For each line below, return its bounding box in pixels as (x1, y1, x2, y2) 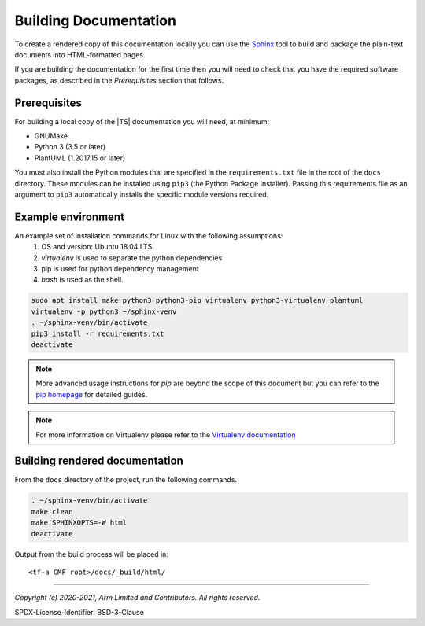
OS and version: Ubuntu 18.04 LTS (41, 242, 153, 252)
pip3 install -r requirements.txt (31, 329, 164, 338)
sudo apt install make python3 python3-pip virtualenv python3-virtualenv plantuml (31, 296, 364, 305)
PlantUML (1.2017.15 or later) (34, 153, 126, 163)
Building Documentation (14, 12, 177, 29)
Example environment (14, 210, 125, 223)
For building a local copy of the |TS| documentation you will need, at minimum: (14, 116, 270, 126)
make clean (31, 507, 73, 516)
